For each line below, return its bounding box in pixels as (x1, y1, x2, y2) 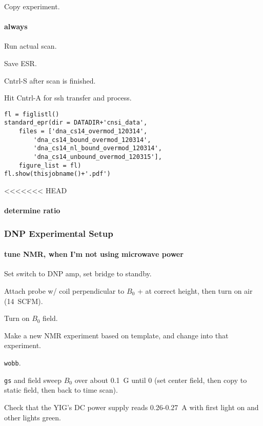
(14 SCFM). (4, 295, 43, 306)
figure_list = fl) (18, 161, 82, 169)
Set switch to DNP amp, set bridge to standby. (4, 268, 152, 279)
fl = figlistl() (4, 110, 59, 118)
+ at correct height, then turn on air (137, 286, 253, 296)
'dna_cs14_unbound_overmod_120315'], (33, 153, 162, 161)
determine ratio (4, 205, 60, 216)
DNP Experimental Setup (4, 227, 113, 239)
